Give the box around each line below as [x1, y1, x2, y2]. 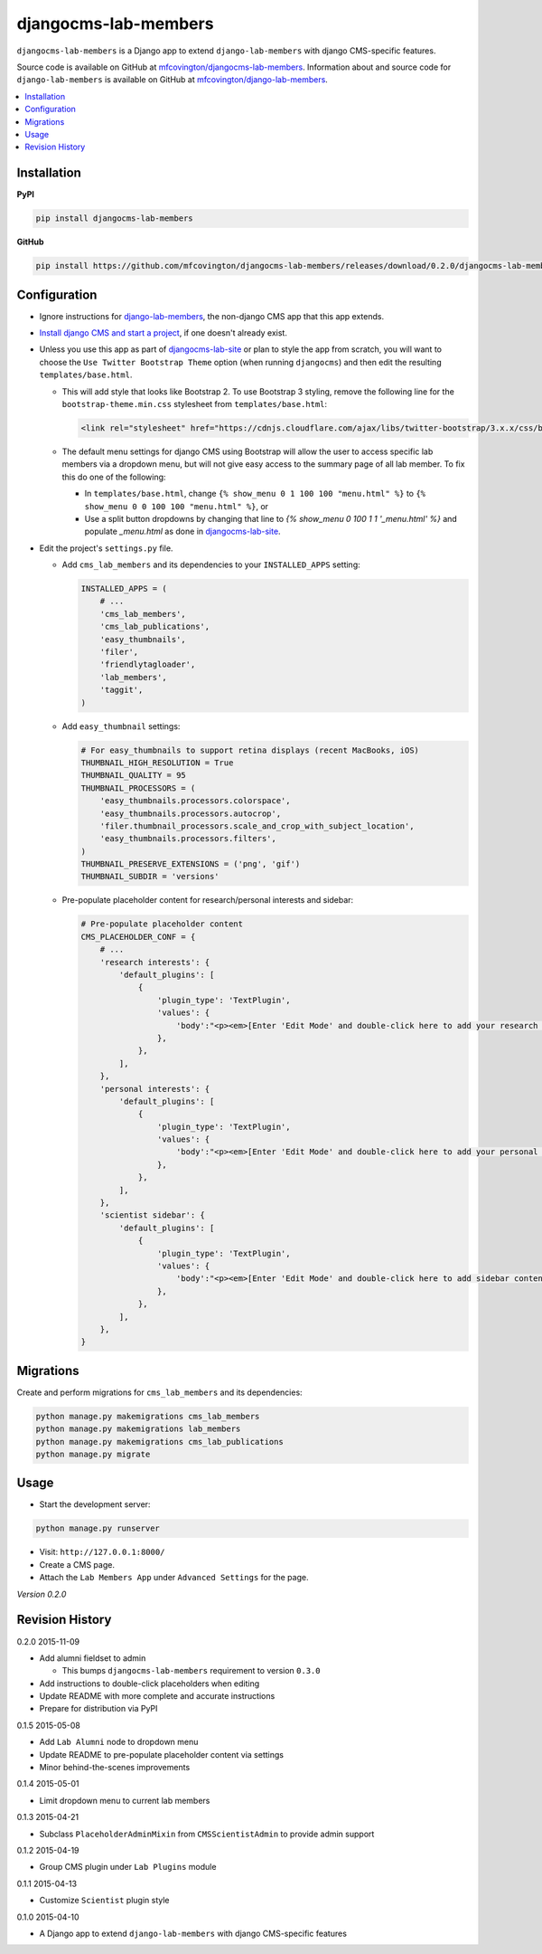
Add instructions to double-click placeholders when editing [39, 1678, 260, 1689]
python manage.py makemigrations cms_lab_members [35, 1411, 260, 1421]
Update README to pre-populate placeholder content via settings [39, 1749, 285, 1760]
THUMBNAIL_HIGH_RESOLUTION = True [80, 757, 234, 768]
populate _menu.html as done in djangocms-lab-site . [84, 526, 281, 537]
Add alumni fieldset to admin [39, 1652, 146, 1664]
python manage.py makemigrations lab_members [35, 1424, 241, 1434]
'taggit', [99, 685, 144, 696]
